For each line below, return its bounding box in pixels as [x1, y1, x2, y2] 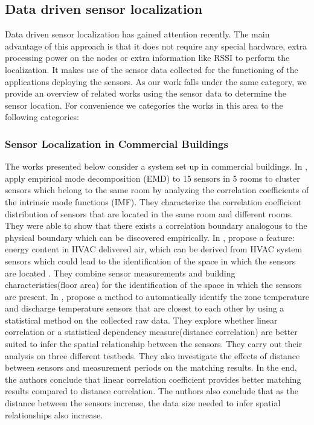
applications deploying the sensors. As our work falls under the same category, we [5, 75, 307, 88]
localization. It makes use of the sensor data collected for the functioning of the [5, 63, 298, 75]
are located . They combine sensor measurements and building [5, 266, 235, 279]
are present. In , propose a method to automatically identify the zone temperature [5, 290, 309, 302]
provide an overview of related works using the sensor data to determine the [5, 87, 287, 100]
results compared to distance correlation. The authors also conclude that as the [5, 385, 298, 397]
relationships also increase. [5, 408, 103, 421]
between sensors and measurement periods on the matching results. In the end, [5, 361, 297, 374]
